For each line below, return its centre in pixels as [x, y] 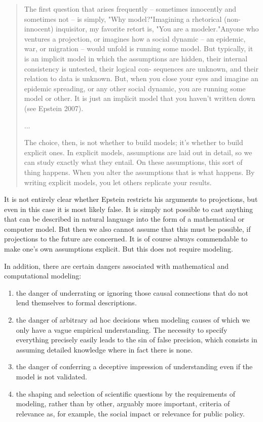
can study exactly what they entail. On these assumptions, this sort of [133, 162]
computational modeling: [43, 276]
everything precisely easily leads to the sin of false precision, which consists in [137, 340]
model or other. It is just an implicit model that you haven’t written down [140, 98]
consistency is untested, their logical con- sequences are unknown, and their [141, 68]
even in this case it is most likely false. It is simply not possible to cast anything [129, 209]
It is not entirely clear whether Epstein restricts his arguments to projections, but [131, 199]
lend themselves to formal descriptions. [76, 303]
